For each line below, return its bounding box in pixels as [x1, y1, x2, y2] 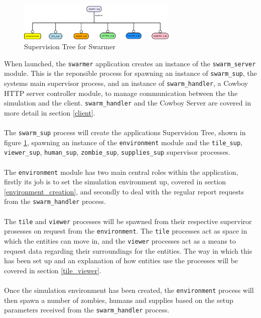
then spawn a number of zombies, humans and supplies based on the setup [4, 294, 233, 305]
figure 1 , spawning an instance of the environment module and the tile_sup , [4, 137, 242, 147]
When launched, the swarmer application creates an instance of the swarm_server [4, 58, 256, 68]
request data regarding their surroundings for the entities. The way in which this [4, 245, 252, 256]
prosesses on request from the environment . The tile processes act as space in [4, 226, 247, 236]
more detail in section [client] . [4, 107, 95, 118]
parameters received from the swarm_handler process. [4, 304, 170, 315]
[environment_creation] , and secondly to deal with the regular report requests [4, 186, 244, 196]
